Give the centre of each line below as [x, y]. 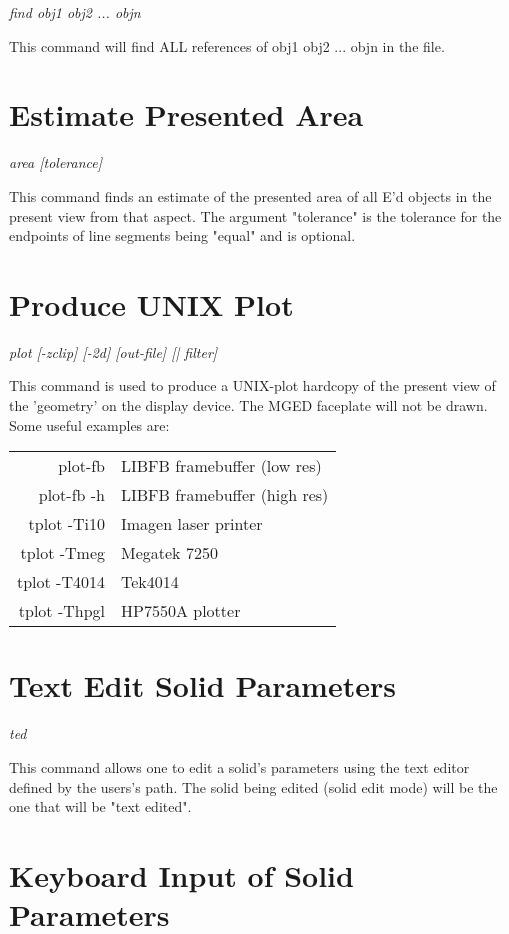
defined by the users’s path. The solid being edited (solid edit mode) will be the [253, 786]
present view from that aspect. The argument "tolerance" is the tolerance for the [255, 215]
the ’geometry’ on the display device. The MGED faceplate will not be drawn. [248, 405]
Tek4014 [150, 582]
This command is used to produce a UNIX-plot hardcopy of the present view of [252, 385]
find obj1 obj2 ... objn [75, 12]
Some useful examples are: [89, 424]
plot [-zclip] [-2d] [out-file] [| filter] [113, 351]
